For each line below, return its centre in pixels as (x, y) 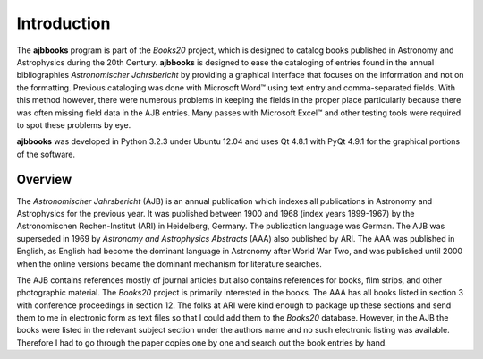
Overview (44, 179)
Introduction (64, 23)
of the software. (46, 154)
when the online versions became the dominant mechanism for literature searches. (169, 263)
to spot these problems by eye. (74, 124)
